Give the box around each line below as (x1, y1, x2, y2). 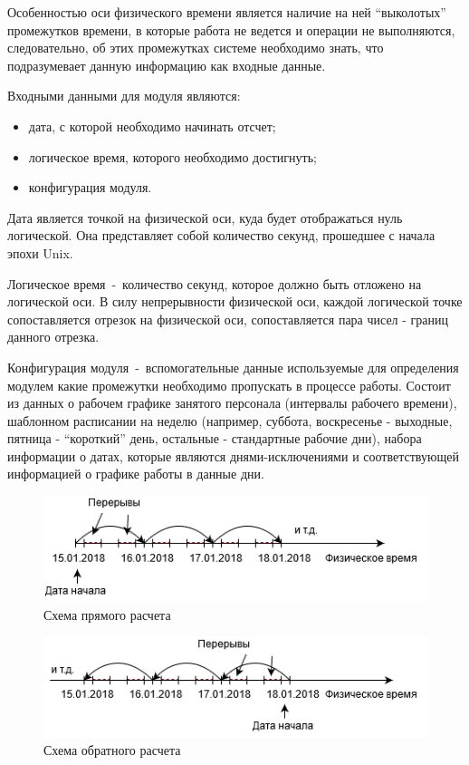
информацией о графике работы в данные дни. (7, 464, 264, 483)
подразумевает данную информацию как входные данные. (7, 55, 326, 74)
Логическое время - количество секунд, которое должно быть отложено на (7, 274, 422, 293)
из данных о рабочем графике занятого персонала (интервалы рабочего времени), (7, 393, 457, 412)
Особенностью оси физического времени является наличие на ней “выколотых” (7, 3, 446, 21)
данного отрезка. (7, 327, 100, 346)
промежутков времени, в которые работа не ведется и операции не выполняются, (7, 20, 455, 39)
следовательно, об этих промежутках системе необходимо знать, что (7, 38, 384, 57)
